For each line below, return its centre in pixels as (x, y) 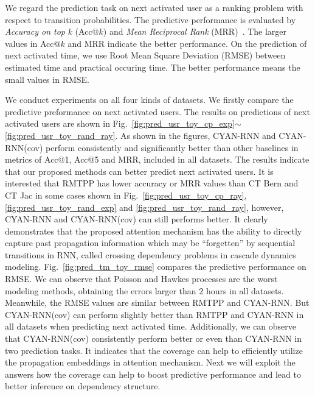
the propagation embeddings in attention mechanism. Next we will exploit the (150, 362)
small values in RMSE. (47, 79)
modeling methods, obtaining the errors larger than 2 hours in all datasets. (144, 290)
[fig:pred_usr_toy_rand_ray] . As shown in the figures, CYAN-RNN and (140, 135)
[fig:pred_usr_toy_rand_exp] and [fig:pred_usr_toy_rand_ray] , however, (144, 207)
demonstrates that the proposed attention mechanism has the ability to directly (154, 231)
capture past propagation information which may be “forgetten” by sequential (150, 243)
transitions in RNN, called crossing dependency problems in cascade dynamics (151, 254)
